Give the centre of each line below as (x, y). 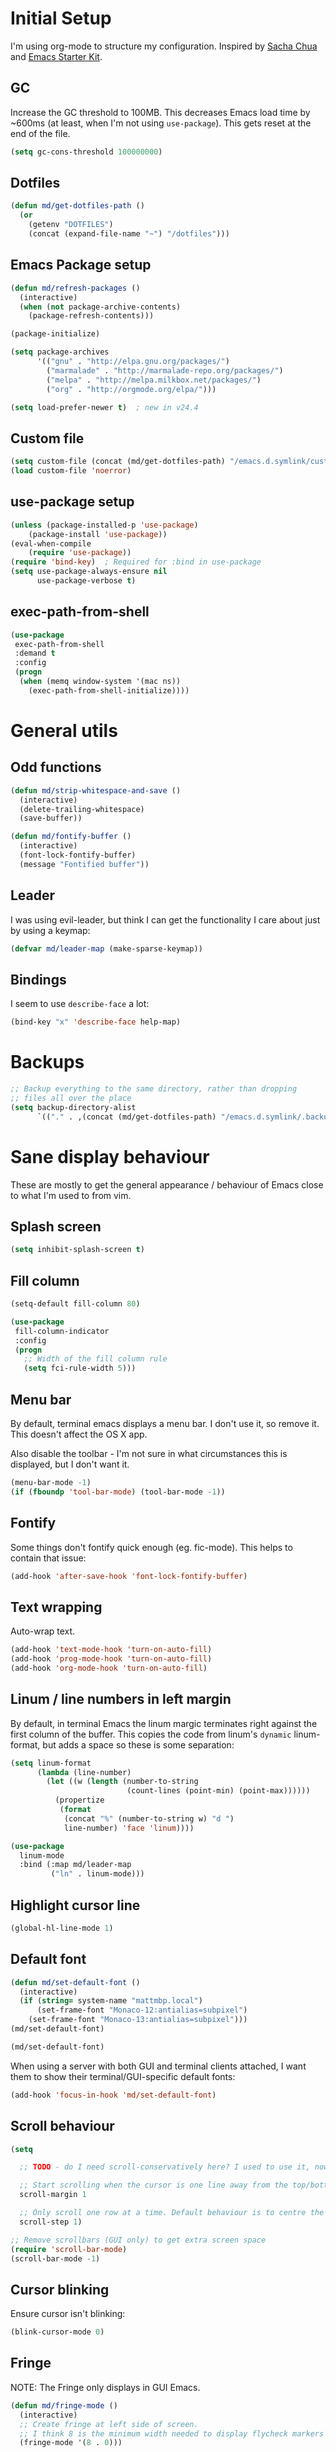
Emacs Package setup (81, 265)
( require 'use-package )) (80, 553)
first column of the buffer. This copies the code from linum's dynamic (151, 1734)
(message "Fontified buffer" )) (84, 864)
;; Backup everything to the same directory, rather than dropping (154, 1089)
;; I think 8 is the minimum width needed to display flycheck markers (172, 2433)
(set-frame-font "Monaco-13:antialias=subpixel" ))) (138, 2020)
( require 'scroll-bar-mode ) (69, 2249)
